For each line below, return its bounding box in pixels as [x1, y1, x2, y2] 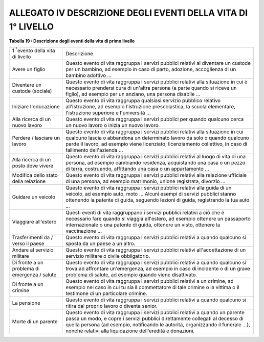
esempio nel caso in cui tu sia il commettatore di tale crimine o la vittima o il [66, 284, 240, 291]
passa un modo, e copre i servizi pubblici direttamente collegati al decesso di [66, 315, 244, 322]
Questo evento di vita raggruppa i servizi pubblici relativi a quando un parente [66, 309, 244, 316]
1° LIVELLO [9, 21, 54, 32]
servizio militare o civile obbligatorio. [66, 253, 150, 260]
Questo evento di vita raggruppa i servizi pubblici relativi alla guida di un [66, 184, 232, 191]
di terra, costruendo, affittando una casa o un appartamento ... [66, 166, 210, 172]
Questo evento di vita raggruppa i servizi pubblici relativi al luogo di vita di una [66, 153, 246, 160]
